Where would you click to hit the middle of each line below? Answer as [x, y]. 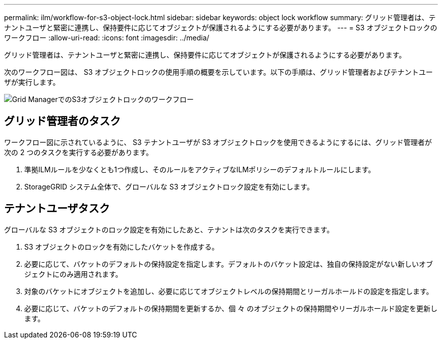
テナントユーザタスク [57, 209]
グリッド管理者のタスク [62, 121]
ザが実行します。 [32, 82]
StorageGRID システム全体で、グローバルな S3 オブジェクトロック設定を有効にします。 [169, 186]
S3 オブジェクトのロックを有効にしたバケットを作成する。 [122, 247]
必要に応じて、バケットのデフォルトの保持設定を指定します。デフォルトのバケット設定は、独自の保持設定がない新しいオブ [229, 264]
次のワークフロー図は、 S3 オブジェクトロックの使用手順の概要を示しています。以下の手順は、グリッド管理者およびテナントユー [218, 72]
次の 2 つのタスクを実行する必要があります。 [79, 152]
